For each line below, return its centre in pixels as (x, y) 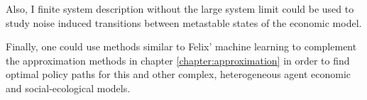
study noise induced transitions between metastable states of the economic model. (184, 22)
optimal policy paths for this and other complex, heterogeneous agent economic (179, 74)
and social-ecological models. (68, 88)
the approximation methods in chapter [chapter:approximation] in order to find (178, 60)
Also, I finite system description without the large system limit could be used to (180, 9)
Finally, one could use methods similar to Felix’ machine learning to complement (181, 46)
